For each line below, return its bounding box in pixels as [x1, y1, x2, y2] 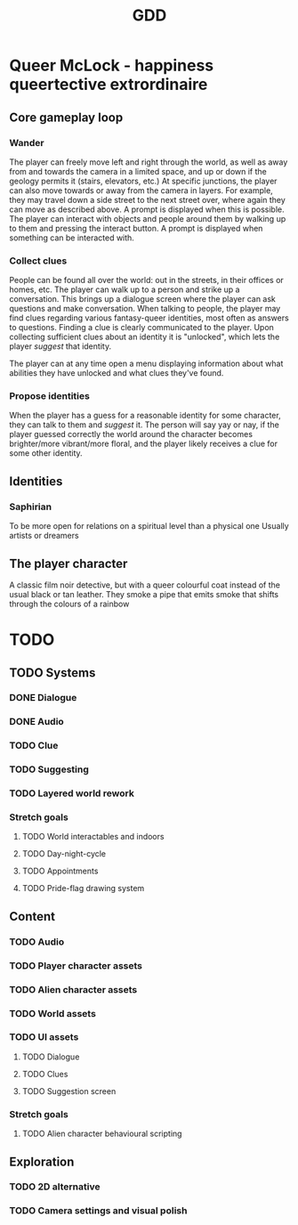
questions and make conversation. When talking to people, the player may [9, 304, 281, 314]
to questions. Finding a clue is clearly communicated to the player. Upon [9, 322, 274, 333]
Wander [9, 136, 44, 149]
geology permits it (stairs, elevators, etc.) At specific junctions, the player [9, 175, 278, 186]
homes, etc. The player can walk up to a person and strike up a [9, 284, 240, 295]
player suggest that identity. [9, 341, 112, 352]
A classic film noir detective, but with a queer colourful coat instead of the [9, 580, 280, 590]
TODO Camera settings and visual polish [9, 1205, 188, 1217]
